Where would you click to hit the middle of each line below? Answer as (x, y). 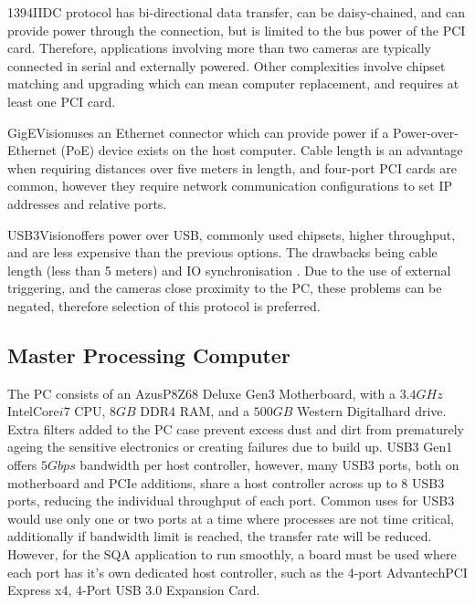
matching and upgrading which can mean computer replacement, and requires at (233, 83)
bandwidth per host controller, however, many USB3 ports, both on (269, 465)
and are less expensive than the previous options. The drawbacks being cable (222, 252)
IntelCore (33, 411)
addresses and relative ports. (87, 203)
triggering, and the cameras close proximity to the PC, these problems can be (225, 288)
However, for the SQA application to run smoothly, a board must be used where (232, 554)
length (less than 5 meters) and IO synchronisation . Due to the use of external (229, 270)
